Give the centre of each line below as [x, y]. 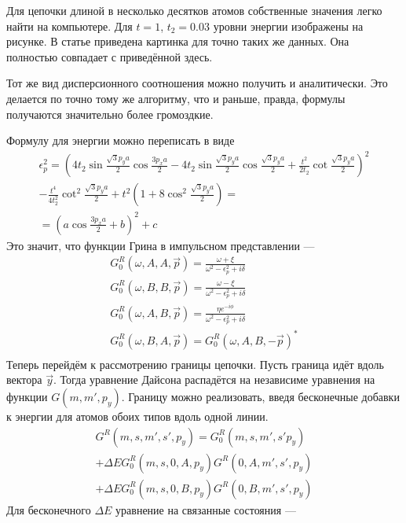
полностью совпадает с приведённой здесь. [110, 56]
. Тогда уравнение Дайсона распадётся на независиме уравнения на [214, 379]
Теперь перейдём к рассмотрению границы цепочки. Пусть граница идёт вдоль [195, 364]
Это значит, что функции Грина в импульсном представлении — [161, 245]
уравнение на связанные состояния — [206, 509]
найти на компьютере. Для [69, 26]
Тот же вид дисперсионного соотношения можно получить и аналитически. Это [197, 83]
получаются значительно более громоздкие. [110, 114]
